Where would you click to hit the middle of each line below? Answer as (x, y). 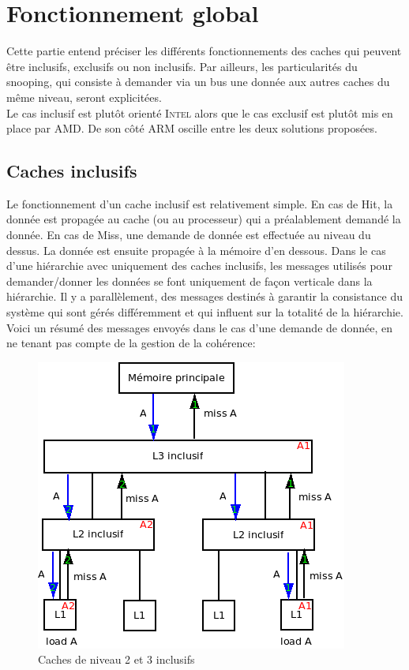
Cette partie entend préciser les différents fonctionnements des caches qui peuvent (204, 51)
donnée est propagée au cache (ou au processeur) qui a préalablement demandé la (204, 219)
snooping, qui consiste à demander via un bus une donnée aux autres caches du (198, 82)
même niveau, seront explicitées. (84, 97)
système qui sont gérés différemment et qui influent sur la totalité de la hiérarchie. (205, 312)
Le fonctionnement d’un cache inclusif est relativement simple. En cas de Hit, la (200, 203)
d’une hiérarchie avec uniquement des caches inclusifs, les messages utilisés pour (199, 266)
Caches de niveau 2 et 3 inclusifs (116, 659)
